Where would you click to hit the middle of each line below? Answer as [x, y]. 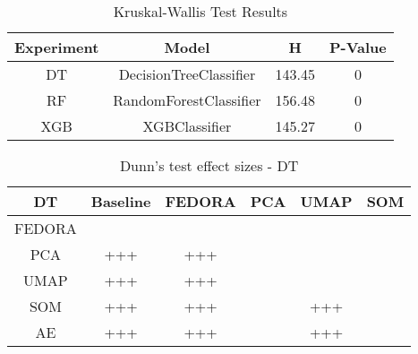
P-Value [358, 47]
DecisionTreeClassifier [187, 74]
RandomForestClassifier [187, 100]
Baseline [121, 201]
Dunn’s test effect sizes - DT [209, 165]
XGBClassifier [187, 126]
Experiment [57, 47]
